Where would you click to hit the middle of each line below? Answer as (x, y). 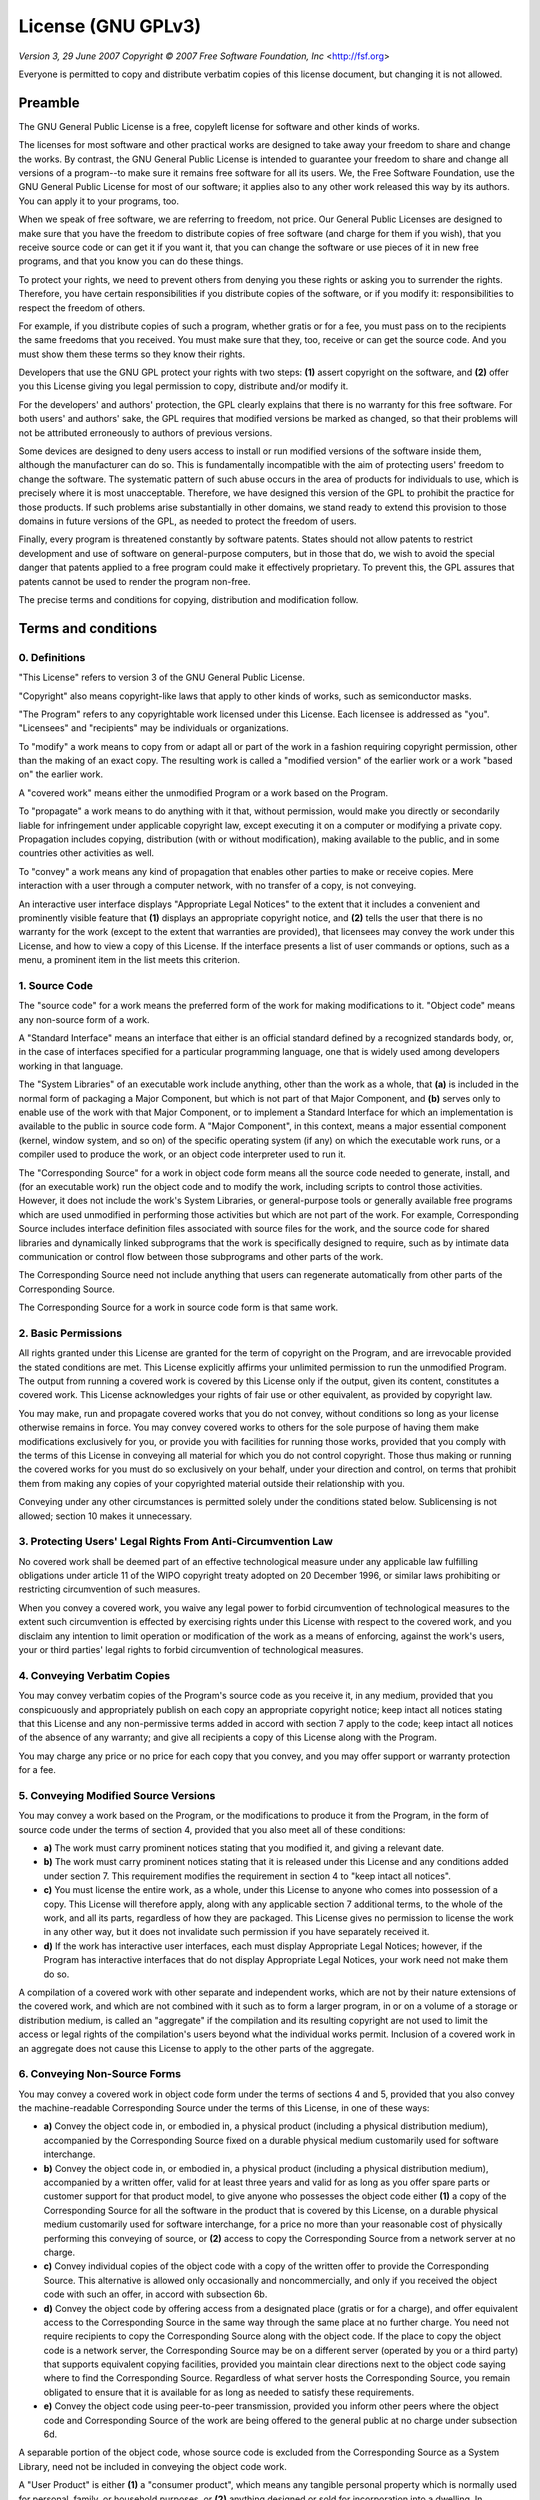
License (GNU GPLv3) (110, 26)
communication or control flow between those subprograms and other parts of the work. (201, 1256)
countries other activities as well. (86, 853)
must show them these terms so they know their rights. (131, 354)
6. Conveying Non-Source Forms (100, 2074)
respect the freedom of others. (82, 307)
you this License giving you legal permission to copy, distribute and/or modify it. (183, 386)
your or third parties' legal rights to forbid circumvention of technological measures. (191, 1650)
